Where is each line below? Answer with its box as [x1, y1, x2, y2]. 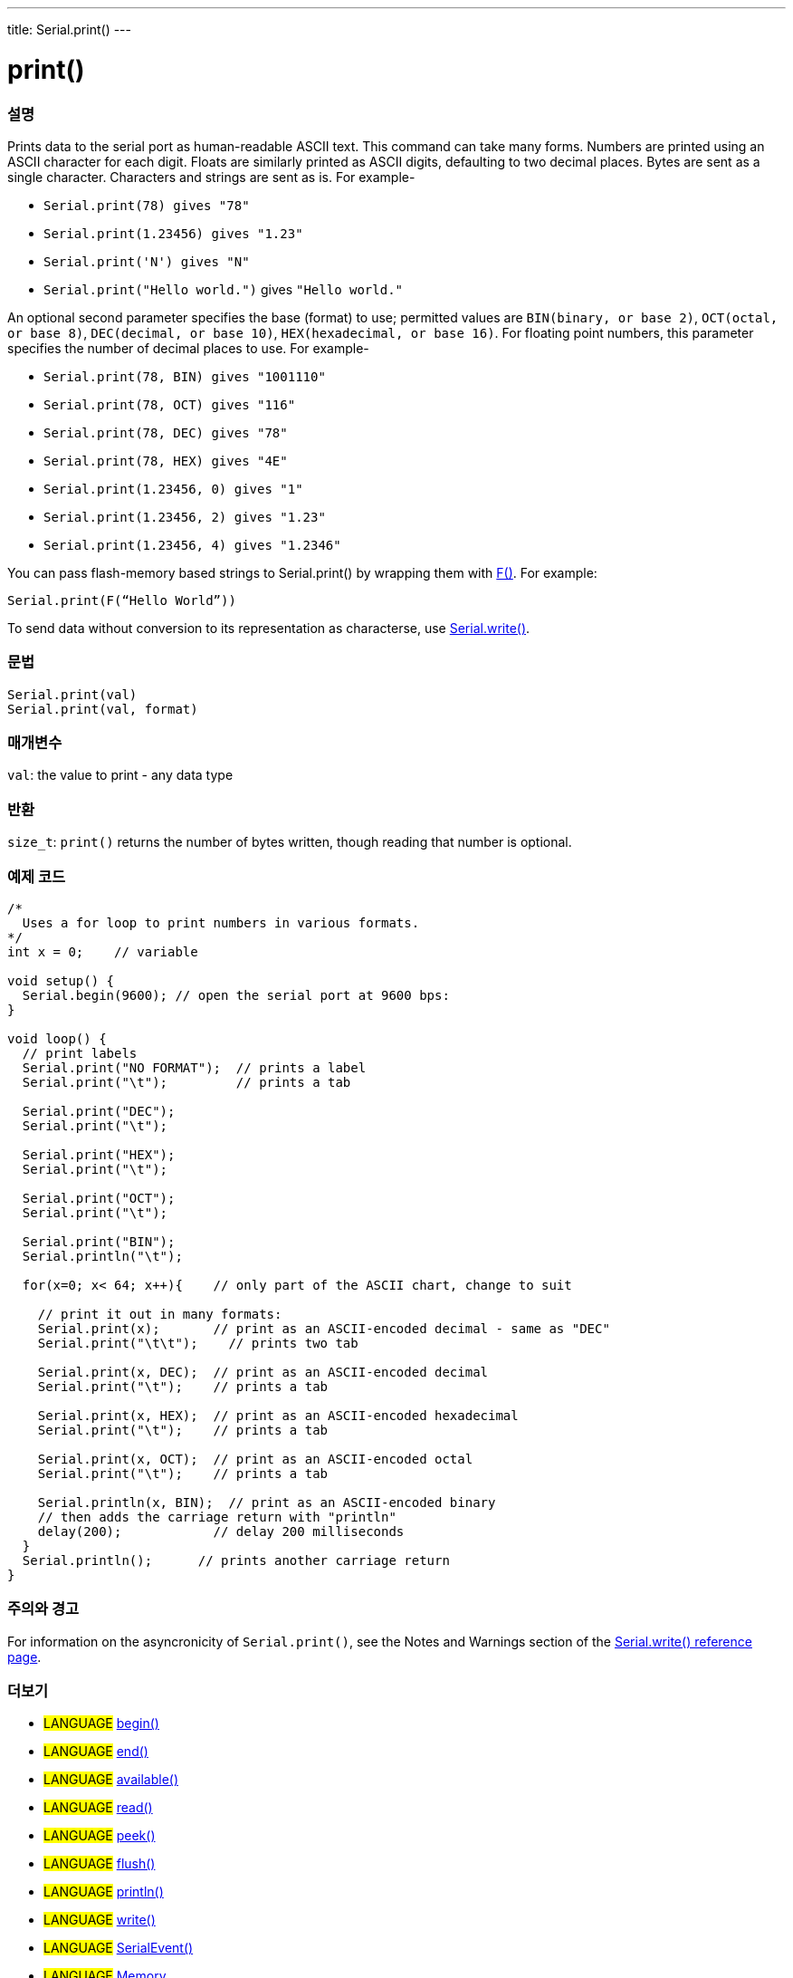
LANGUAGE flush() [43, 1856, 156, 1872]
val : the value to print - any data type [7, 767, 234, 783]
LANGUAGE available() [43, 1772, 179, 1788]
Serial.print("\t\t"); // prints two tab [37, 1335, 358, 1350]
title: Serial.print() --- [7, 22, 131, 37]
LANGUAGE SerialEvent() [43, 1940, 194, 1956]
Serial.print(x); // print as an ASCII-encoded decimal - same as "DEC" [37, 1320, 610, 1336]
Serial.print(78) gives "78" [43, 197, 250, 213]
